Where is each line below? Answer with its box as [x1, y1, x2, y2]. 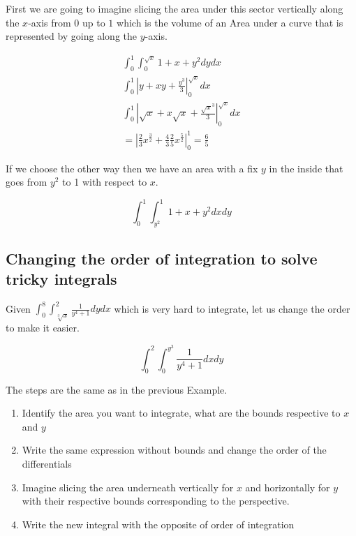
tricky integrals [6, 267, 117, 289]
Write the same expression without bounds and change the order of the [22, 442, 327, 457]
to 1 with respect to [62, 174, 147, 189]
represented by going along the [6, 29, 137, 43]
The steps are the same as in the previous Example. [6, 382, 228, 396]
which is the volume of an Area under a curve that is [117, 15, 343, 29]
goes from [6, 174, 47, 189]
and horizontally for [245, 479, 330, 494]
